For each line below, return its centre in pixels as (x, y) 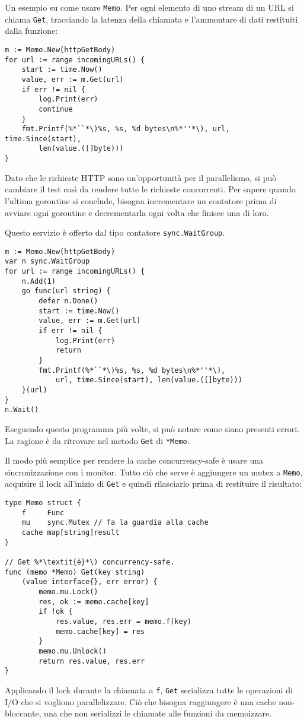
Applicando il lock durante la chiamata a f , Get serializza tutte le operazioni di (149, 689)
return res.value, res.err (92, 661)
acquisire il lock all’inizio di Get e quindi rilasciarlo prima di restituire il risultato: (153, 483)
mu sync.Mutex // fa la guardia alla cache (115, 523)
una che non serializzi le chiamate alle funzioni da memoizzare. (158, 713)
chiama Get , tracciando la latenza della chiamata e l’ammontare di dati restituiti (151, 19)
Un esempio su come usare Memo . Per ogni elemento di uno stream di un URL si (149, 7)
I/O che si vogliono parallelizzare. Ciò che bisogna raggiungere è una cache (140, 701)
